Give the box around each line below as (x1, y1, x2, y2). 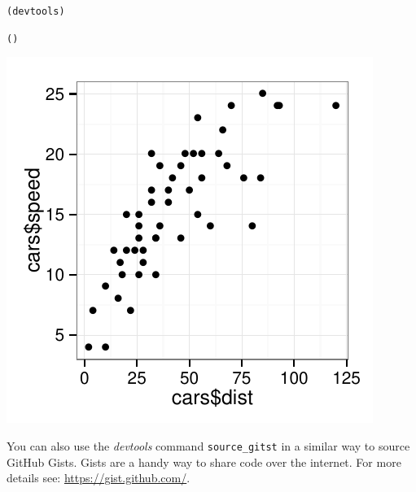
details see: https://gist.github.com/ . (7, 469, 190, 486)
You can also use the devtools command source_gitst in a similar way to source (7, 437, 410, 454)
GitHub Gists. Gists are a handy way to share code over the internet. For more (7, 453, 401, 470)
